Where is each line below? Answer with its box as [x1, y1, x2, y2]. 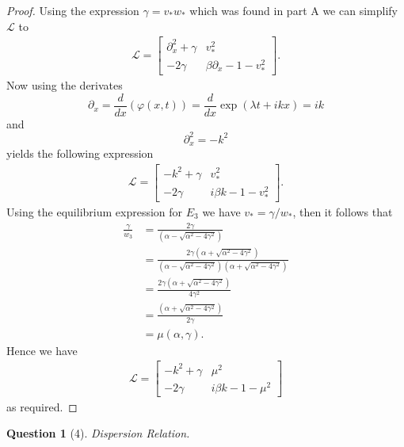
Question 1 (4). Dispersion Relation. [6, 425, 190, 441]
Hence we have [6, 342, 78, 358]
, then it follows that [292, 203, 393, 220]
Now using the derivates [6, 77, 123, 94]
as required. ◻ [6, 398, 78, 415]
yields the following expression [6, 145, 154, 162]
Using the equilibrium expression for [6, 203, 183, 220]
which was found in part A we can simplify [189, 2, 398, 18]
